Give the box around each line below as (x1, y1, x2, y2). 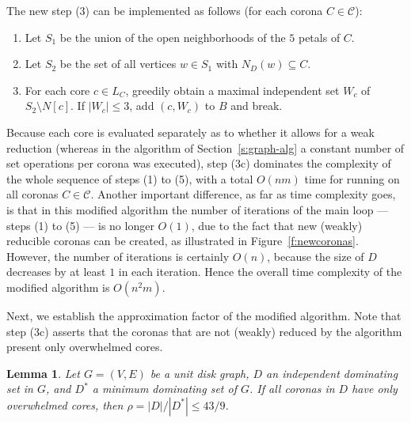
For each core (25, 81, 90, 98)
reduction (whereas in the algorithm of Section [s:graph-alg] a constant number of (6, 139, 405, 156)
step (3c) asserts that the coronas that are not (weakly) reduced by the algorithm (6, 323, 402, 339)
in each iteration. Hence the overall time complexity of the (118, 263, 402, 280)
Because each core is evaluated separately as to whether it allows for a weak (6, 123, 375, 140)
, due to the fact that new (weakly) (191, 217, 363, 233)
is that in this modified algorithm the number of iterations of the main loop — (6, 201, 389, 217)
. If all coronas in (249, 380, 335, 397)
